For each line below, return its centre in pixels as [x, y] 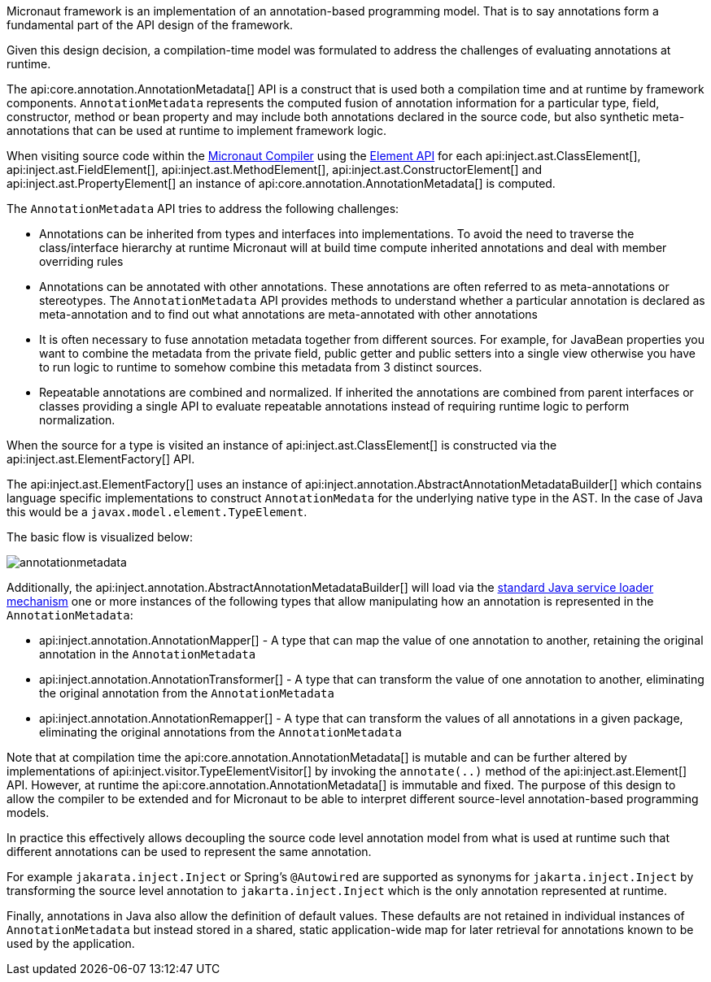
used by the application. [71, 943]
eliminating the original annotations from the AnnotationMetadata [220, 732]
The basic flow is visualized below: [100, 537]
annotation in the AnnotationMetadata [148, 654]
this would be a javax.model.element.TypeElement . [157, 512]
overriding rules [81, 261]
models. [28, 813]
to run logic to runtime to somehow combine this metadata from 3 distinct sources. [261, 367]
